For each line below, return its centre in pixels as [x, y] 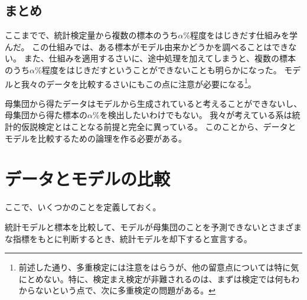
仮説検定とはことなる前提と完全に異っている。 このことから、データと [159, 127]
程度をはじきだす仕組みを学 [244, 35]
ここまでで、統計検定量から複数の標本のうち [92, 35]
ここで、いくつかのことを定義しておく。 [83, 207]
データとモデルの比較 [88, 179]
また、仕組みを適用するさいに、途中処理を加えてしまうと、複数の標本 [160, 58]
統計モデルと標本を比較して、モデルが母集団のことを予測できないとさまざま [153, 226]
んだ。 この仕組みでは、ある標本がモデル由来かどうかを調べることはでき [147, 46]
